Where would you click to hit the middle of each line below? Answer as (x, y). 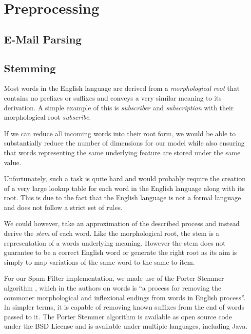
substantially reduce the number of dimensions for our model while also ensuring (124, 143)
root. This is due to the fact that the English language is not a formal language (123, 198)
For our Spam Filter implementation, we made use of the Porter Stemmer (114, 278)
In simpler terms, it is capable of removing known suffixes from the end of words (124, 307)
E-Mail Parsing (43, 39)
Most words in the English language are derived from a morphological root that (122, 88)
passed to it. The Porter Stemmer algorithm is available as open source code (118, 316)
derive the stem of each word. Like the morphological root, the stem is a (112, 233)
